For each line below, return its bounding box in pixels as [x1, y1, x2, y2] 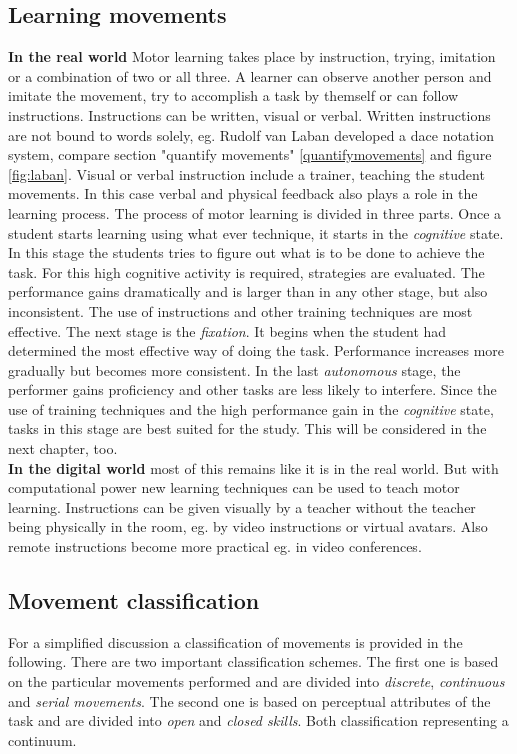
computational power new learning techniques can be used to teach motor [8, 477, 460, 498]
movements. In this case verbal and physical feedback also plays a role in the [8, 183, 478, 204]
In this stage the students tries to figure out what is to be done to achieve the [8, 242, 485, 263]
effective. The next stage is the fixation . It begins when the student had [8, 320, 447, 341]
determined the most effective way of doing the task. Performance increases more [8, 340, 505, 361]
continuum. [8, 729, 77, 750]
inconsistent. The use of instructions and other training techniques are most [8, 300, 473, 321]
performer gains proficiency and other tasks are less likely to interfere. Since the [8, 379, 497, 400]
